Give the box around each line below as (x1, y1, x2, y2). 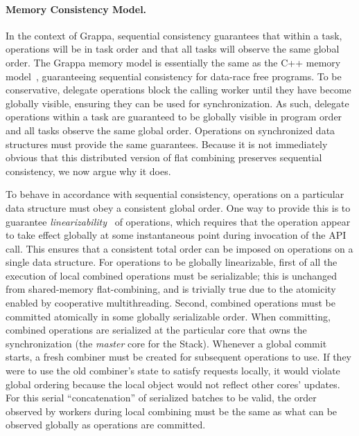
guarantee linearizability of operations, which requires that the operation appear (6, 214, 351, 228)
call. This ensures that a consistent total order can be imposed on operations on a (6, 241, 353, 255)
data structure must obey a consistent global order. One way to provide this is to (6, 200, 351, 215)
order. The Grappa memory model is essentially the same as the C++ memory (6, 55, 341, 69)
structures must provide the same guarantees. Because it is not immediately (6, 136, 328, 151)
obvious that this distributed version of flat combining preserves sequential (6, 150, 322, 165)
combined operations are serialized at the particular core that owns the (6, 323, 307, 337)
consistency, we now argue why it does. (6, 163, 171, 178)
